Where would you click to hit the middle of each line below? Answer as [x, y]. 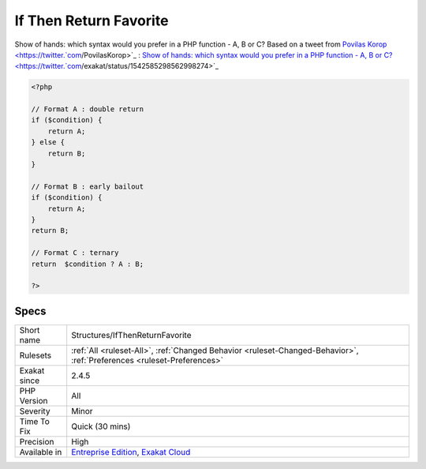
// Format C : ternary [75, 253]
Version [34, 400]
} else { [48, 143]
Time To [35, 421]
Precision [37, 441]
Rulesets [35, 355]
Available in [41, 452]
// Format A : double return [88, 109]
